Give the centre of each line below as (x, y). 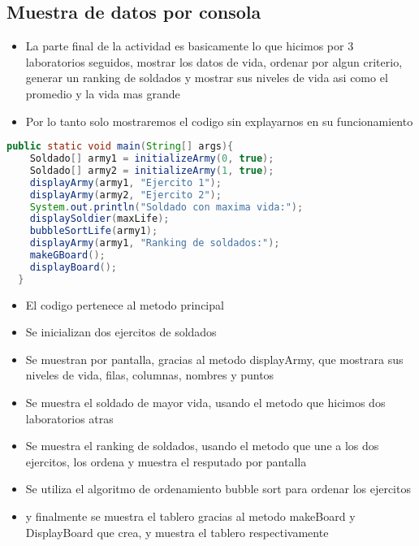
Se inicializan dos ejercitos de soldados (121, 332)
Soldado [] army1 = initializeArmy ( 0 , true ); (152, 159)
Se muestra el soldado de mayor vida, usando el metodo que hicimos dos (205, 403)
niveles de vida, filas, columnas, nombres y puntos (150, 375)
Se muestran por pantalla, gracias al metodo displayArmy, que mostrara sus (214, 359)
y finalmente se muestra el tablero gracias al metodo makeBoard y (190, 516)
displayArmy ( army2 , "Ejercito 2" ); (125, 195)
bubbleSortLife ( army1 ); (94, 231)
